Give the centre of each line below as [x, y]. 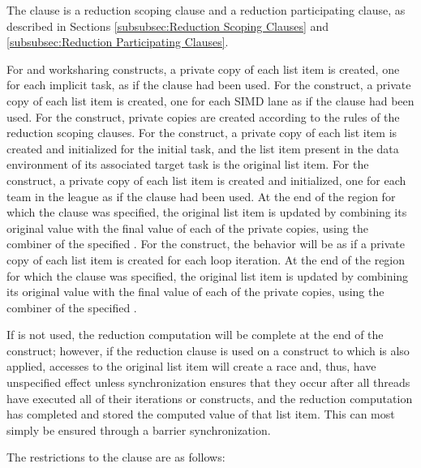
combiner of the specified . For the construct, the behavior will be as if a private [206, 244]
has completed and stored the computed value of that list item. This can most [201, 414]
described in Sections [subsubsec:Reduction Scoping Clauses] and [168, 26]
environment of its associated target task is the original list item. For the [188, 164]
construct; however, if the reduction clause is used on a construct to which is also [208, 350]
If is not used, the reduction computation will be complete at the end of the [195, 335]
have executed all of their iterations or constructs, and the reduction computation [210, 398]
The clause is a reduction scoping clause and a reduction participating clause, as [206, 10]
